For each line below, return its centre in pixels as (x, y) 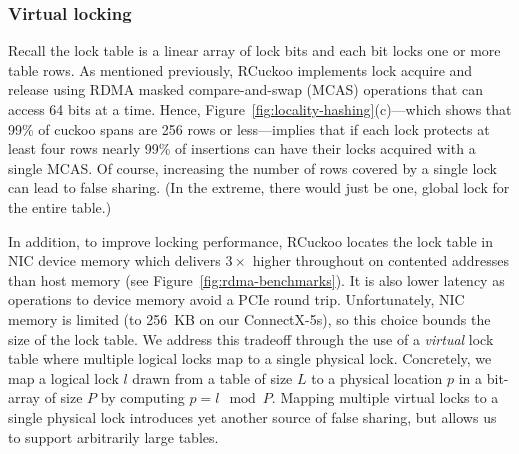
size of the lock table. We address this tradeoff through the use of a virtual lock (251, 338)
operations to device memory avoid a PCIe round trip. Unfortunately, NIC (236, 299)
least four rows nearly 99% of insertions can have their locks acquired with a (242, 148)
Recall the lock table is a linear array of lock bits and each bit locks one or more (254, 50)
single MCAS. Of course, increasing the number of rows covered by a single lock (252, 167)
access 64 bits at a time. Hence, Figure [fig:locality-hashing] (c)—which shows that (260, 109)
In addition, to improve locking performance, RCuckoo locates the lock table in (250, 240)
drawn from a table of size (212, 377)
